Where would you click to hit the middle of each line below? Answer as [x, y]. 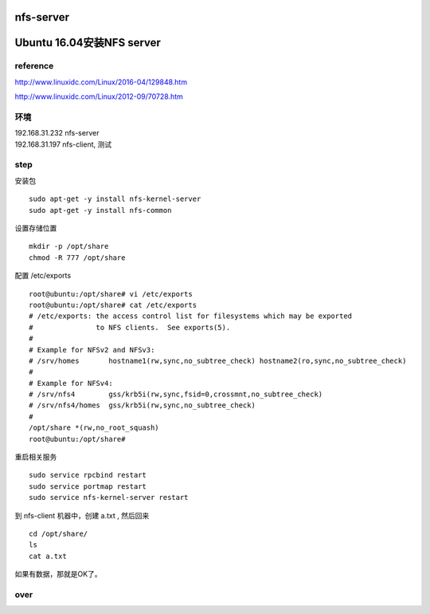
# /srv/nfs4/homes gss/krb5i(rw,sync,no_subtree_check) [143, 405]
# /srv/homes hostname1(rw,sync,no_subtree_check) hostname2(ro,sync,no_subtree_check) [218, 360]
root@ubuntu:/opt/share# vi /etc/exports [111, 294]
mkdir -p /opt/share [69, 246]
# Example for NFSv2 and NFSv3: [92, 350]
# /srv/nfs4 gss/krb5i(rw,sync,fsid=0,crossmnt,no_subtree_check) [176, 394]
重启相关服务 [36, 457]
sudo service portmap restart [88, 486]
